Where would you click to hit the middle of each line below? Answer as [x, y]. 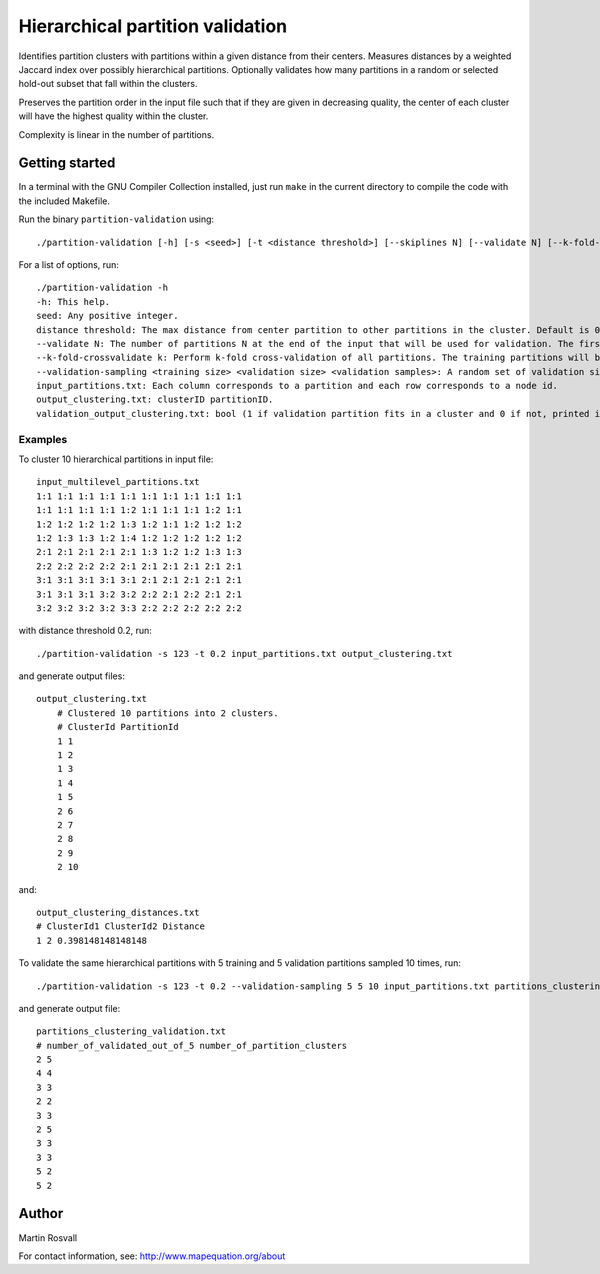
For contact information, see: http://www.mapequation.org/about [152, 1256]
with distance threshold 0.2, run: [85, 631]
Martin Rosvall [48, 1237]
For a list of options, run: [69, 264]
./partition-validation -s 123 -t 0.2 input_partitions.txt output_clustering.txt [244, 653]
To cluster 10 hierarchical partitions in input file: [116, 459]
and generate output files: [71, 676]
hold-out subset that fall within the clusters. [108, 84]
